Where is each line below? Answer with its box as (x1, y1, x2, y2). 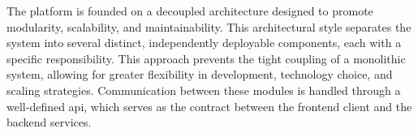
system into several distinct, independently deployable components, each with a (6, 34, 402, 51)
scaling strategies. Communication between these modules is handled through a (6, 81, 401, 98)
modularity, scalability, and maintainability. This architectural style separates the (6, 18, 412, 35)
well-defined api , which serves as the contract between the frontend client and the (6, 97, 412, 114)
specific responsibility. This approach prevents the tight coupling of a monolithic (6, 49, 406, 66)
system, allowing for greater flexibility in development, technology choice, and (6, 66, 393, 83)
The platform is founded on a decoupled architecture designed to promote (6, 2, 373, 19)
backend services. (6, 114, 92, 131)
